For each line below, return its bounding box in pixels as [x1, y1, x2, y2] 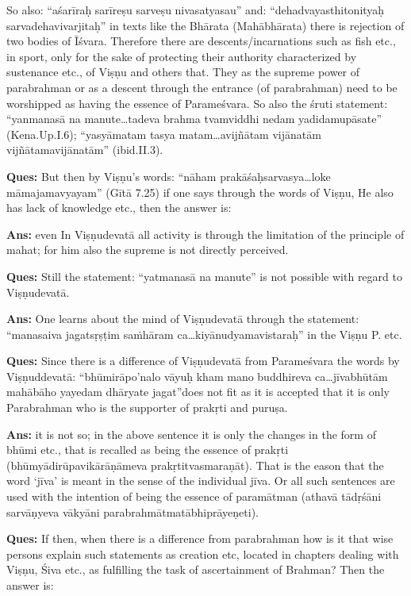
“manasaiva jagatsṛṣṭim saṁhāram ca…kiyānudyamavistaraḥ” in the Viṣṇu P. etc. [6, 325, 402, 342]
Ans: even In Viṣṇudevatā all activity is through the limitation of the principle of [6, 225, 405, 242]
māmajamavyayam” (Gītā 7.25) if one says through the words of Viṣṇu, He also [6, 183, 394, 200]
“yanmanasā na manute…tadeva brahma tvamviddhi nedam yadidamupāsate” [6, 110, 382, 127]
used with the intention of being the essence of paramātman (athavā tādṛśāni [6, 488, 382, 505]
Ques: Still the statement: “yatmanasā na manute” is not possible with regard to [6, 267, 402, 284]
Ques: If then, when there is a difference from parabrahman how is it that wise [6, 530, 394, 547]
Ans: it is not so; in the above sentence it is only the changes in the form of [6, 425, 376, 442]
